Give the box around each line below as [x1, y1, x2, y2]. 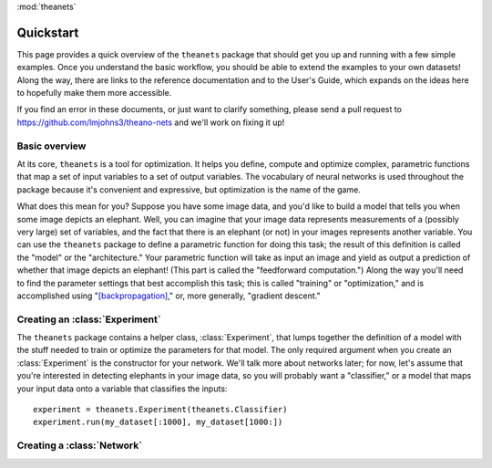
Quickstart [16, 25, 79, 40]
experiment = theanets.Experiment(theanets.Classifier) [33, 404, 288, 414]
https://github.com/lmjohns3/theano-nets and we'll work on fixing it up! [16, 117, 285, 128]
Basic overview [16, 140, 87, 152]
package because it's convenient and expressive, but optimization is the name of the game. [16, 183, 362, 195]
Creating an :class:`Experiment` [16, 313, 161, 326]
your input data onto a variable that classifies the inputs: [16, 383, 228, 394]
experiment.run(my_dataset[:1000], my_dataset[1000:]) [33, 417, 283, 428]
